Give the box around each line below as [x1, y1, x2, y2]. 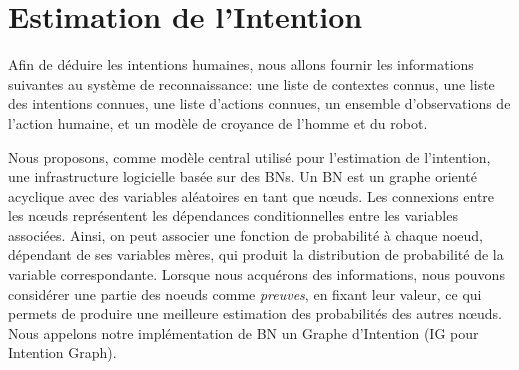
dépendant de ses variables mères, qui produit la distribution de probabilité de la [8, 244, 504, 265]
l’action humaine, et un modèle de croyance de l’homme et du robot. [8, 112, 428, 133]
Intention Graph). [8, 342, 117, 363]
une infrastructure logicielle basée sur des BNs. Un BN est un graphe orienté [8, 166, 477, 187]
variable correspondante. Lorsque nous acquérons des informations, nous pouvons [8, 264, 505, 285]
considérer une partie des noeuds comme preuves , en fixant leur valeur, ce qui [8, 283, 482, 304]
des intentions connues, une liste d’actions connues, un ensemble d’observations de [8, 93, 511, 114]
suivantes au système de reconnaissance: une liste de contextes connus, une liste [8, 73, 495, 94]
